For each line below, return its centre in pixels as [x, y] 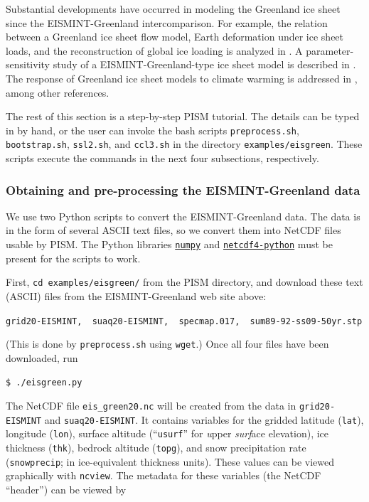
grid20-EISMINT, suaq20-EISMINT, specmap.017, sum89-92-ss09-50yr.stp [184, 321]
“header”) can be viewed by [66, 490]
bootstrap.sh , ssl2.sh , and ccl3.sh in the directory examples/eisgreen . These [184, 144]
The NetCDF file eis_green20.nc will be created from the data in [151, 406]
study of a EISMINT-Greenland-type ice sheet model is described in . [204, 64]
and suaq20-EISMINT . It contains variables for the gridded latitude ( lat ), [204, 419]
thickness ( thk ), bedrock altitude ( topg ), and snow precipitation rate [156, 448]
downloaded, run [42, 357]
